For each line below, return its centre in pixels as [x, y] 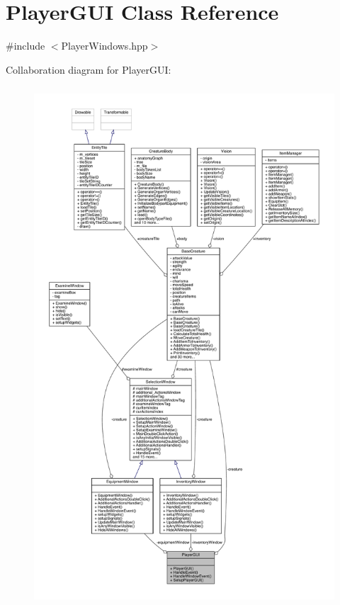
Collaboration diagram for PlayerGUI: [89, 69]
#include [25, 46]
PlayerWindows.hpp [104, 46]
